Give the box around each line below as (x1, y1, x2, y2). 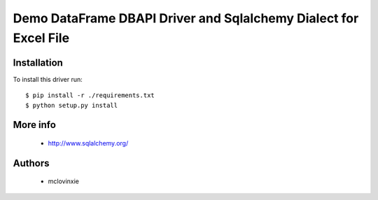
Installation (13, 57, 63, 69)
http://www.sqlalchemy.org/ (48, 139, 129, 148)
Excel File (13, 30, 70, 45)
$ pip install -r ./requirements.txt (25, 92, 155, 99)
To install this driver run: (13, 75, 83, 83)
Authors (13, 157, 50, 169)
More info (13, 119, 56, 131)
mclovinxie (48, 177, 80, 185)
